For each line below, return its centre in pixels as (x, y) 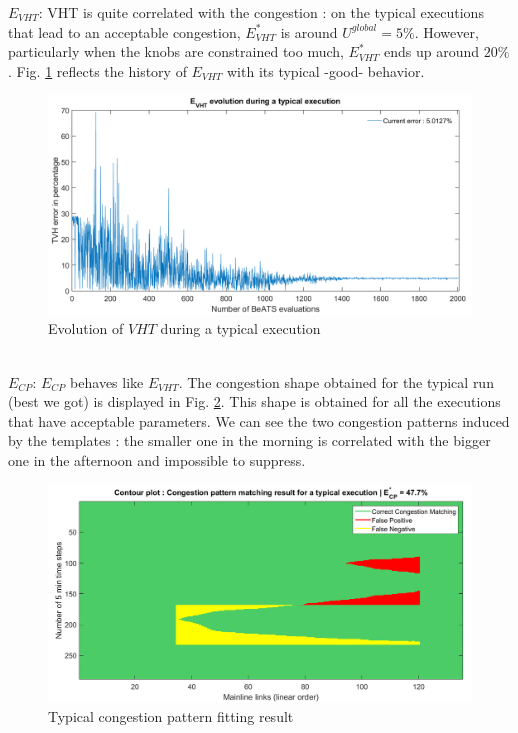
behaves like (107, 381)
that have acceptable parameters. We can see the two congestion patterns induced (259, 420)
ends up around (432, 51)
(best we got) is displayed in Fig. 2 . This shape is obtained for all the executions (254, 401)
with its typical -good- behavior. (326, 70)
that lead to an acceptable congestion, (124, 31)
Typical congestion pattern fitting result (171, 716)
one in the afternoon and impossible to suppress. (157, 459)
